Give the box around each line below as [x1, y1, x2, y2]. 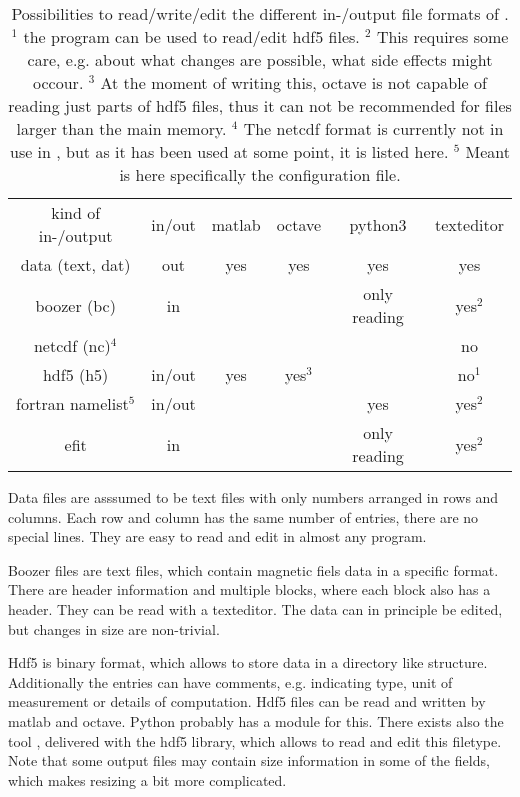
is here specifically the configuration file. [119, 163, 401, 186]
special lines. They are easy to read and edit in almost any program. [8, 526, 427, 547]
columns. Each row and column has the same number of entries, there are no [8, 506, 479, 527]
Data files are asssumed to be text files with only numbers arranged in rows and [8, 487, 499, 507]
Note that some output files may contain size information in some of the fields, [8, 750, 490, 771]
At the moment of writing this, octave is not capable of [100, 71, 487, 94]
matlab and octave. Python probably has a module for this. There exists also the [8, 710, 504, 731]
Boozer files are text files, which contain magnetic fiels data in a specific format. [8, 559, 499, 580]
